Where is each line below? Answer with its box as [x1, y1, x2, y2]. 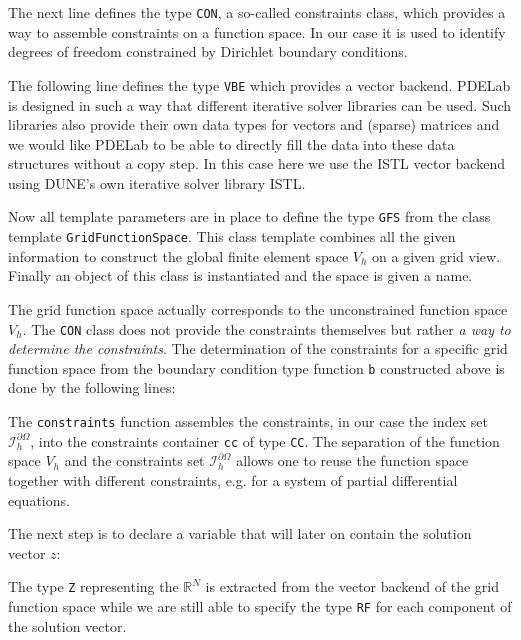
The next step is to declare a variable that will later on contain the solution [8, 523, 472, 544]
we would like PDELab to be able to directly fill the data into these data [8, 133, 455, 154]
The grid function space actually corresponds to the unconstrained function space [8, 298, 508, 319]
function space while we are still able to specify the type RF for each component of [8, 596, 512, 616]
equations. [8, 489, 70, 510]
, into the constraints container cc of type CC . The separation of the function [30, 430, 500, 451]
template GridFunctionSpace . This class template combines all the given [8, 226, 456, 247]
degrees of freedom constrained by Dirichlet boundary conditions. [8, 41, 408, 62]
